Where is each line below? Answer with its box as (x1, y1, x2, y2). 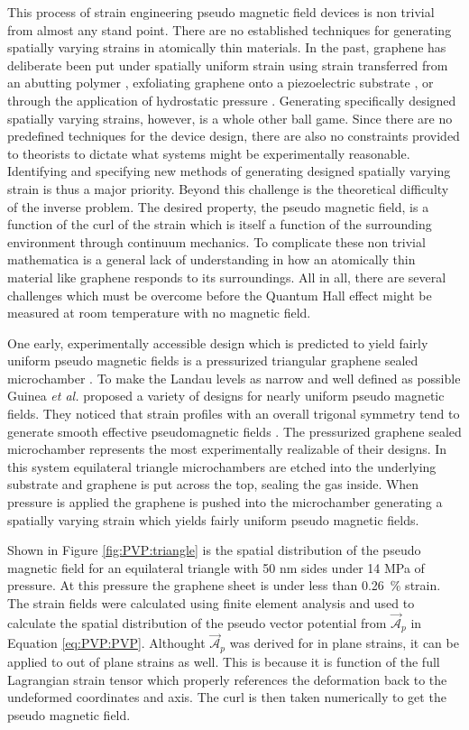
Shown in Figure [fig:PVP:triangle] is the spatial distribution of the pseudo (7, 541, 421, 559)
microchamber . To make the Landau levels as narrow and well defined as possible (7, 368, 461, 387)
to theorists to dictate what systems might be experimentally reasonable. (7, 143, 410, 162)
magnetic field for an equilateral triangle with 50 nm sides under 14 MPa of (7, 558, 425, 577)
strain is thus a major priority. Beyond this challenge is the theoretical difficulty (7, 179, 449, 198)
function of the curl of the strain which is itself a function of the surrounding (7, 215, 432, 234)
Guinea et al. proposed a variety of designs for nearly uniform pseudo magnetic (7, 386, 445, 405)
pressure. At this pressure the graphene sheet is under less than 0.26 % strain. (7, 576, 441, 595)
